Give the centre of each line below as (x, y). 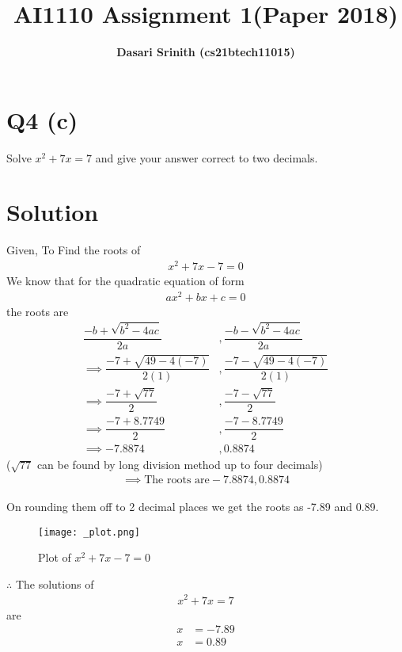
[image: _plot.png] (89, 532)
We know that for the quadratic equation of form (125, 281)
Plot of (55, 557)
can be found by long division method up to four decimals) (180, 465)
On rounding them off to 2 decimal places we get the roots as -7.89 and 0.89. (193, 506)
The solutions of (55, 583)
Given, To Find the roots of (74, 250)
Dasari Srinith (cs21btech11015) (206, 52)
